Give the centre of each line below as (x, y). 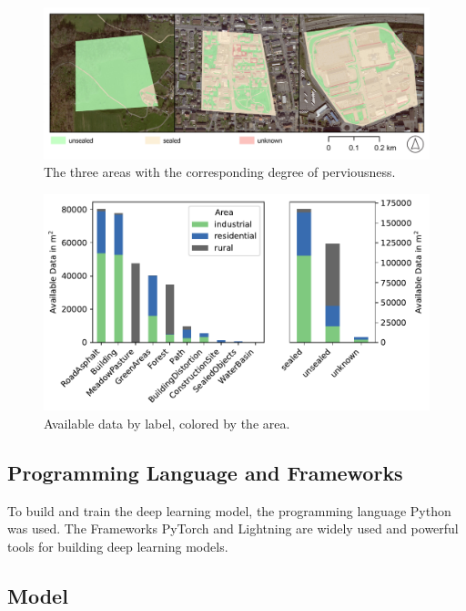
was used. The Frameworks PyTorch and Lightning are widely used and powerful (233, 528)
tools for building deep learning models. (118, 547)
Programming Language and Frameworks (205, 473)
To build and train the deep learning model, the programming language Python (229, 510)
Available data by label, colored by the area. (167, 424)
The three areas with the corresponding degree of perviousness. (220, 172)
